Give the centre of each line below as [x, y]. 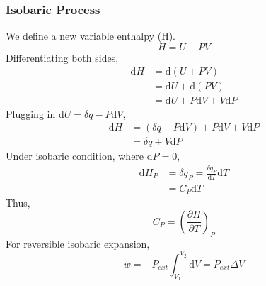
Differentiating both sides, [62, 57]
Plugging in [31, 113]
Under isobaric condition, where [75, 156]
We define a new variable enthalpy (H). [91, 36]
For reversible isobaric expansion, [78, 243]
